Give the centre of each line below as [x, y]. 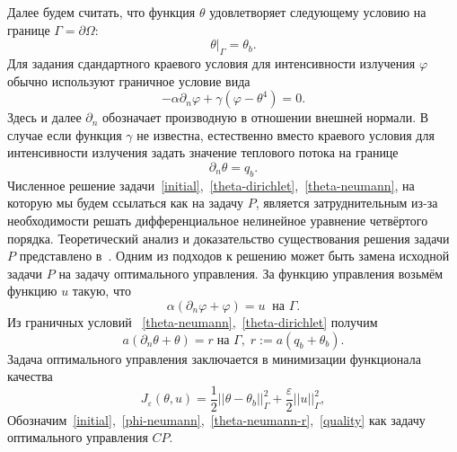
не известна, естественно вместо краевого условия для [286, 134]
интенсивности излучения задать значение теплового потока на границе [203, 152]
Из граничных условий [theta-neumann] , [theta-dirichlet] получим [193, 321]
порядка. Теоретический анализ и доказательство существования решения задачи [228, 238]
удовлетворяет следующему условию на [318, 12]
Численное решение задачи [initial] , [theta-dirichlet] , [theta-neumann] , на [211, 185]
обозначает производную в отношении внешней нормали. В [266, 117]
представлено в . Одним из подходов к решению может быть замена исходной [234, 256]
